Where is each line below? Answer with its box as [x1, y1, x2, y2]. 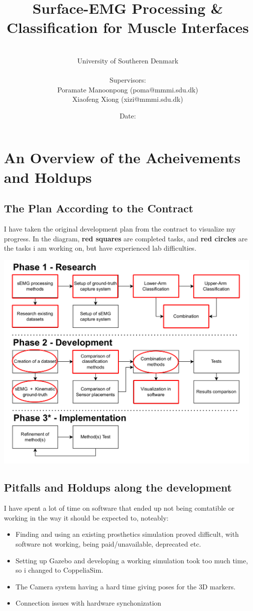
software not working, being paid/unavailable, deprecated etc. [15, 539, 201, 549]
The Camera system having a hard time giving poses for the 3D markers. [15, 581, 236, 591]
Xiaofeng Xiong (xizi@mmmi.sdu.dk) [72, 94, 183, 104]
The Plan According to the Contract [4, 201, 194, 216]
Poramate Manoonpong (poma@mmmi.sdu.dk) [57, 84, 198, 94]
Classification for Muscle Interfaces [6, 17, 249, 37]
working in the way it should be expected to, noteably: [4, 512, 169, 523]
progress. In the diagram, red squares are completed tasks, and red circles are [4, 233, 248, 243]
